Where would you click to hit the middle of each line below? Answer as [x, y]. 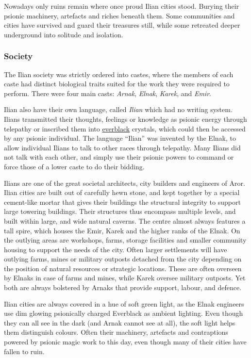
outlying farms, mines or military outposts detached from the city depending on [123, 259]
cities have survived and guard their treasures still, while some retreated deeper [122, 25]
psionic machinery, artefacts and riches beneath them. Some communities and [119, 15]
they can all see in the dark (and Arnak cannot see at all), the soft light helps [120, 322]
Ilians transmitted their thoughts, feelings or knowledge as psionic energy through [125, 119]
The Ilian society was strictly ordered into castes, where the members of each [119, 74]
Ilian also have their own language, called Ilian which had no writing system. [118, 109]
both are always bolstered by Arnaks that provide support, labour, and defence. [123, 287]
